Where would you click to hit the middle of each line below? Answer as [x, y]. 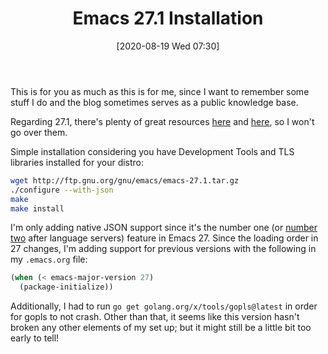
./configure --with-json [62, 190]
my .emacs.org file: [49, 259]
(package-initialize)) [66, 287]
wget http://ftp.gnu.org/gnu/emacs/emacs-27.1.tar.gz [125, 180]
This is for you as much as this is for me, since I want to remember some [160, 91]
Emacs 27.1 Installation [168, 18]
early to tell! [35, 338]
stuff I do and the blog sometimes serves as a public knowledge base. [154, 102]
